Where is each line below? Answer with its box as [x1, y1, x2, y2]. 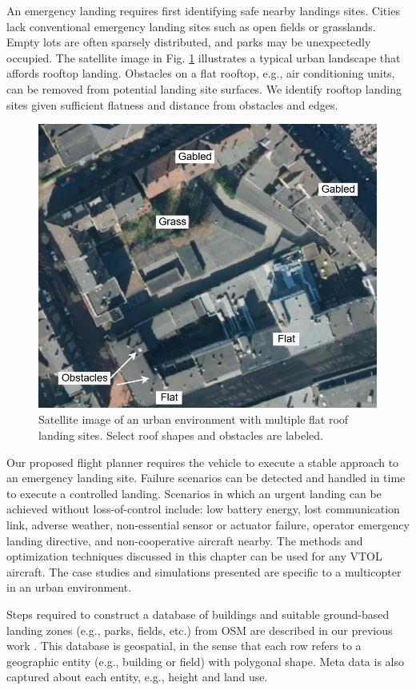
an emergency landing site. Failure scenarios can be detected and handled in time [6, 469, 406, 486]
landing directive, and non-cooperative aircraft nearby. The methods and [6, 532, 363, 548]
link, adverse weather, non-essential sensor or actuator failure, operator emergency [6, 516, 410, 532]
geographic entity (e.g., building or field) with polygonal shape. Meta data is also [6, 652, 404, 669]
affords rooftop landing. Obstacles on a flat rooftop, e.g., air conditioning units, [6, 65, 395, 82]
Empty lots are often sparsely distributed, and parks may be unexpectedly [6, 34, 371, 50]
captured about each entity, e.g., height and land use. [6, 668, 268, 685]
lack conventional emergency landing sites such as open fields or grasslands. [6, 18, 376, 34]
